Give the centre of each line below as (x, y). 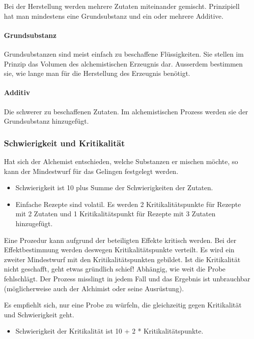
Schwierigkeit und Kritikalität (65, 143)
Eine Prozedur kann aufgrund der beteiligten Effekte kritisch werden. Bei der (120, 240)
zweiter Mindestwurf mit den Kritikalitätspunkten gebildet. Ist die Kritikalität (122, 259)
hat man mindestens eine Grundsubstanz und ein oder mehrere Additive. (114, 16)
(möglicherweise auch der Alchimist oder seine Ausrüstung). (94, 288)
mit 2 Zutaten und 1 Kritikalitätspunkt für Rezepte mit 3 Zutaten (115, 214)
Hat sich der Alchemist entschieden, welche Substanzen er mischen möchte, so (121, 161)
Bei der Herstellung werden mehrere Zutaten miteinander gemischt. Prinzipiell (122, 6)
